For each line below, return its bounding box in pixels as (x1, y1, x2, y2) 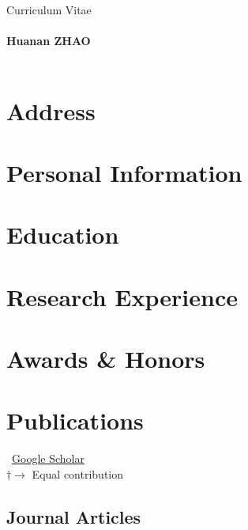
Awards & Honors (6, 343, 205, 375)
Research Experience (6, 280, 238, 312)
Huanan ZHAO (6, 32, 91, 49)
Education (6, 218, 119, 251)
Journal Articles (6, 504, 141, 528)
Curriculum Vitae (6, 2, 92, 17)
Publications (6, 404, 144, 437)
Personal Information (6, 156, 242, 188)
